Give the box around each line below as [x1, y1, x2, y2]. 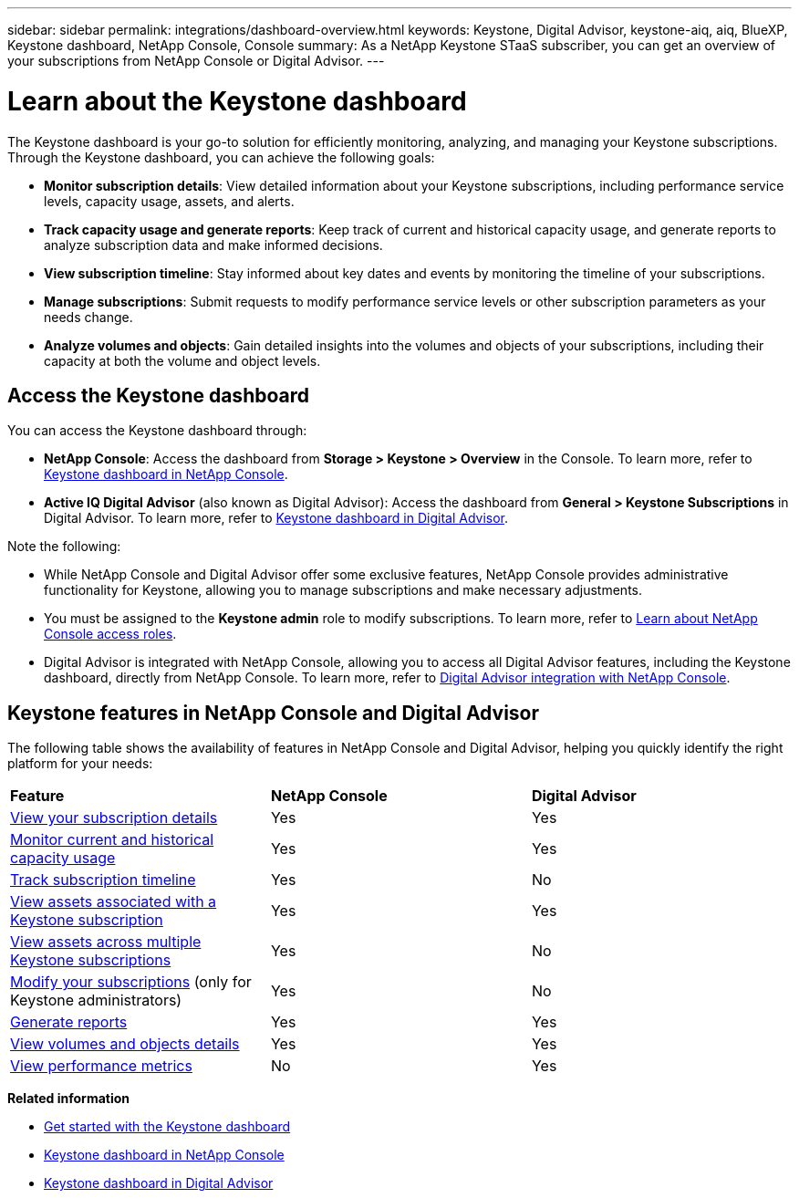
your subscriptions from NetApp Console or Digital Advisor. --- [7, 53, 385, 68]
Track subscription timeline [10, 870, 196, 890]
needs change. [44, 308, 133, 325]
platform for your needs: [7, 755, 153, 772]
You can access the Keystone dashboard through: [7, 422, 307, 439]
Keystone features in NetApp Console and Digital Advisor [7, 701, 540, 724]
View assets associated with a [10, 892, 217, 912]
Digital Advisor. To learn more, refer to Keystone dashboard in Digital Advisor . [44, 510, 509, 526]
